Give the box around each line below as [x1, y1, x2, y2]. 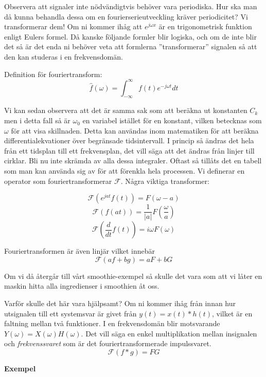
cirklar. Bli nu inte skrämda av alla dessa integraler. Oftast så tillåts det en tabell [4, 155, 262, 166]
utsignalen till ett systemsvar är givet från [4, 308, 137, 318]
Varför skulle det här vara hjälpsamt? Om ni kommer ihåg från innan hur [4, 298, 236, 309]
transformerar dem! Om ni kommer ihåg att [4, 21, 143, 32]
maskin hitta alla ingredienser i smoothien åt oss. [4, 280, 159, 291]
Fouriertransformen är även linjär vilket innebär [4, 246, 155, 256]
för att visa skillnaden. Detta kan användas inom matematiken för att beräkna [11, 125, 259, 136]
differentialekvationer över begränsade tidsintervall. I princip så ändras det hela [4, 135, 254, 146]
